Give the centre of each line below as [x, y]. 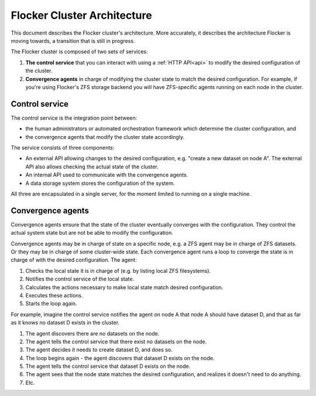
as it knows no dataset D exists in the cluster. [65, 323]
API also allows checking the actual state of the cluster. [92, 167]
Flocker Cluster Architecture [81, 15]
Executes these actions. [54, 295]
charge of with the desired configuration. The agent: [74, 260]
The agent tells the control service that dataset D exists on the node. [108, 366]
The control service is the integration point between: [74, 118]
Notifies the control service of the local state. [80, 279]
